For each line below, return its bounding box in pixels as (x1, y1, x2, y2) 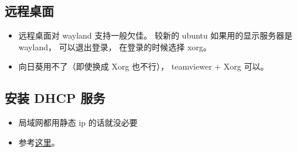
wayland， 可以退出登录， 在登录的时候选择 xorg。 (18, 40, 211, 53)
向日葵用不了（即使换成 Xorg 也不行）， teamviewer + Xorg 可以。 (18, 60, 269, 72)
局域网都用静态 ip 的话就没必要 (18, 116, 138, 129)
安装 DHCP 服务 (5, 89, 105, 107)
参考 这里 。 (18, 136, 60, 148)
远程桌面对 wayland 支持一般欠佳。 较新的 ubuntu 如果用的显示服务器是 (18, 29, 293, 42)
